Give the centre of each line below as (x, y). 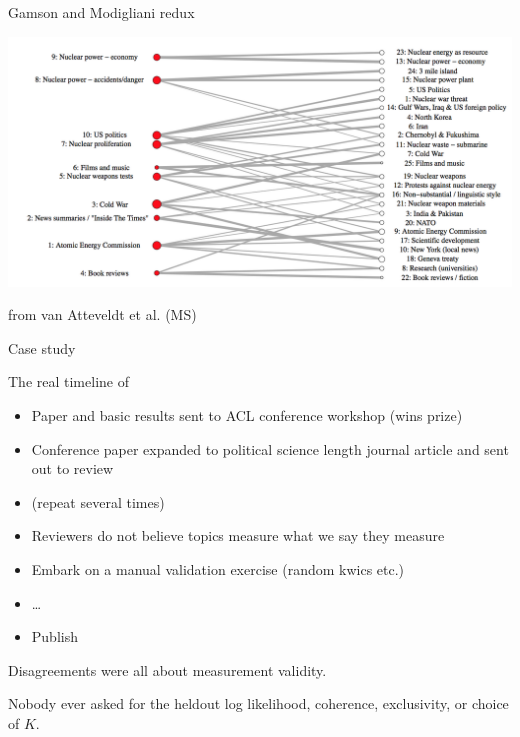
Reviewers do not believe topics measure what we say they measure (238, 535)
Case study (42, 347)
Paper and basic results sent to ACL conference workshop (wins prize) (247, 415)
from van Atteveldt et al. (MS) (102, 314)
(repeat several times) (98, 501)
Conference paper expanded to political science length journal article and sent (270, 448)
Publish (54, 636)
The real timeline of (68, 381)
